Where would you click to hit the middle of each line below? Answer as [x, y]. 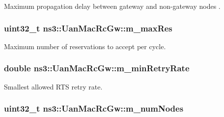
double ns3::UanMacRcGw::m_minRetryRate [97, 68]
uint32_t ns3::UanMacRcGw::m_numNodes [94, 108]
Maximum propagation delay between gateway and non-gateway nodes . [112, 6]
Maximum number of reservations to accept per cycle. [85, 46]
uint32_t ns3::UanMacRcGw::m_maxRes [88, 28]
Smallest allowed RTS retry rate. [53, 86]
